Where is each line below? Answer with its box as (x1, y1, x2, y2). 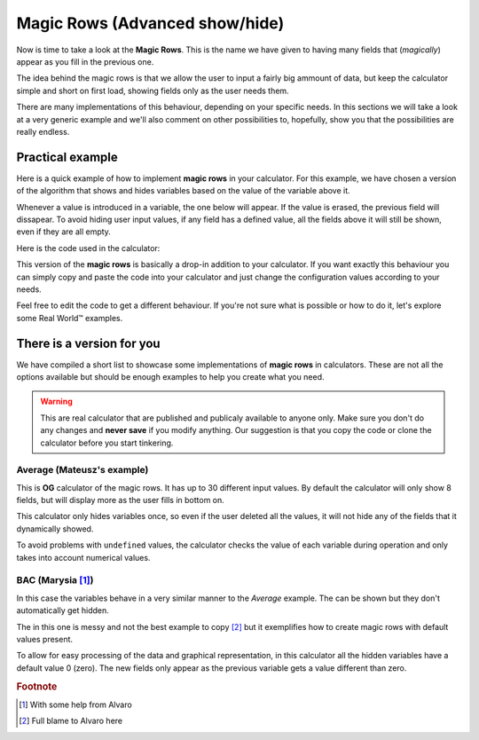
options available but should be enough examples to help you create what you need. (16, 372, 325, 382)
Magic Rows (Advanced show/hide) (16, 13, 285, 33)
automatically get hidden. (16, 605, 110, 616)
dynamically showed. (16, 524, 94, 534)
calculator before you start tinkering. (40, 437, 174, 448)
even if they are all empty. (16, 226, 111, 237)
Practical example (16, 149, 119, 164)
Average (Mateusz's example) (16, 464, 149, 476)
